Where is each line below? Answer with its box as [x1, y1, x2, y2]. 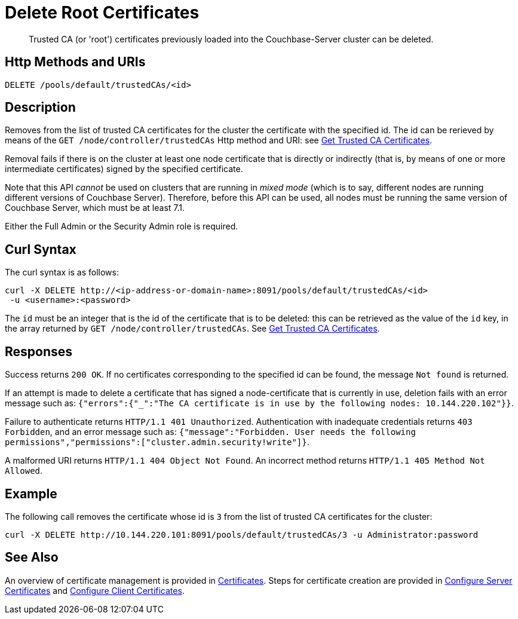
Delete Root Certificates [5, 2, 200, 23]
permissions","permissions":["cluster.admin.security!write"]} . [5, 437, 309, 448]
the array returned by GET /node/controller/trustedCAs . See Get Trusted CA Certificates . [5, 323, 380, 334]
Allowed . [5, 465, 43, 476]
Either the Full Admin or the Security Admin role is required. [5, 221, 238, 232]
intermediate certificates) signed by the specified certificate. [5, 164, 243, 174]
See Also [5, 550, 59, 565]
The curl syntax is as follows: [5, 267, 119, 278]
